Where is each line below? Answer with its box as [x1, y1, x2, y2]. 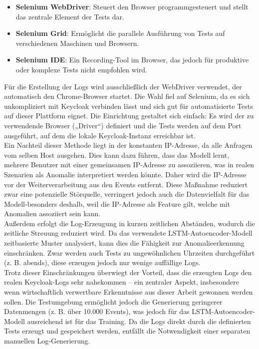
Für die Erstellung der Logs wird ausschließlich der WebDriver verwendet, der [4, 81, 242, 91]
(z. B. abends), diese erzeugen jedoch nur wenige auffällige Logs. [4, 257, 201, 268]
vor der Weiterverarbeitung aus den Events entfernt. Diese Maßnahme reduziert [4, 179, 248, 189]
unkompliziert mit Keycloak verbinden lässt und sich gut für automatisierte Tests [4, 100, 253, 111]
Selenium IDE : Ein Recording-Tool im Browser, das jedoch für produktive [15, 54, 249, 65]
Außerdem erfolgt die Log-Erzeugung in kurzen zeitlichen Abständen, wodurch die [4, 218, 255, 228]
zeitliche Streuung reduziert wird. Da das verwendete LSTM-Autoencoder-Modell [4, 228, 253, 238]
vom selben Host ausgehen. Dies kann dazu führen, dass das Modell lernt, [4, 149, 230, 160]
